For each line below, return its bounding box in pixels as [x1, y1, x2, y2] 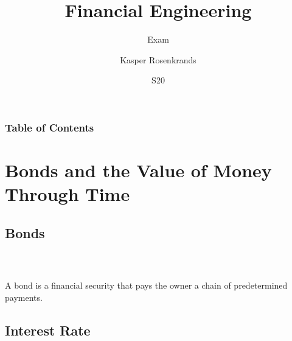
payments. [5, 290, 43, 303]
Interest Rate [5, 320, 91, 339]
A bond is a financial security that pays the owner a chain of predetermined [5, 279, 288, 292]
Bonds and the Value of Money [5, 158, 272, 183]
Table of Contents [5, 119, 94, 135]
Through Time [5, 181, 130, 206]
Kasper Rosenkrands [120, 53, 196, 66]
